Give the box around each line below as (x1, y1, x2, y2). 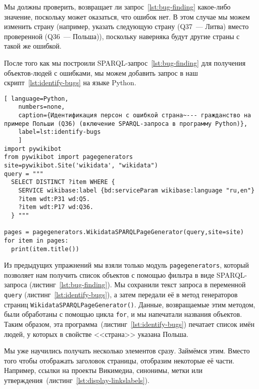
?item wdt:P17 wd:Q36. (18, 204, 93, 211)
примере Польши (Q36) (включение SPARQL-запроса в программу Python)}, (4, 120, 247, 127)
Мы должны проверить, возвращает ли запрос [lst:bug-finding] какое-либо (4, 2, 231, 12)
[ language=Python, (4, 95, 68, 102)
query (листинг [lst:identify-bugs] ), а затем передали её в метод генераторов (4, 289, 238, 300)
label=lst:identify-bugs (18, 128, 101, 136)
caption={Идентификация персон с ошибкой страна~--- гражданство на (18, 112, 251, 119)
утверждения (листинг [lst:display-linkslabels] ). (4, 375, 149, 385)
